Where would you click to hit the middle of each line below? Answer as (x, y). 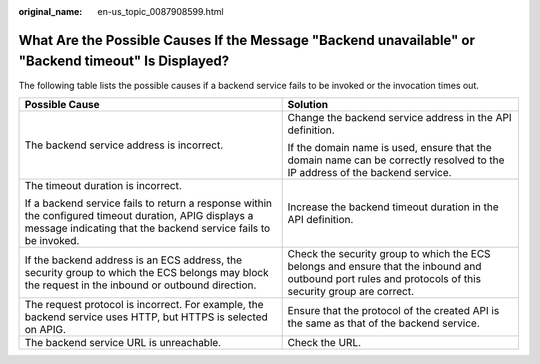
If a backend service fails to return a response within (148, 203)
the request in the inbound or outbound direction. (140, 285)
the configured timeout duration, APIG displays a (139, 215)
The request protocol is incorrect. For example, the (144, 304)
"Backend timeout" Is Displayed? (124, 61)
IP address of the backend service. (369, 172)
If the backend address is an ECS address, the (133, 260)
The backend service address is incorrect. (124, 145)
